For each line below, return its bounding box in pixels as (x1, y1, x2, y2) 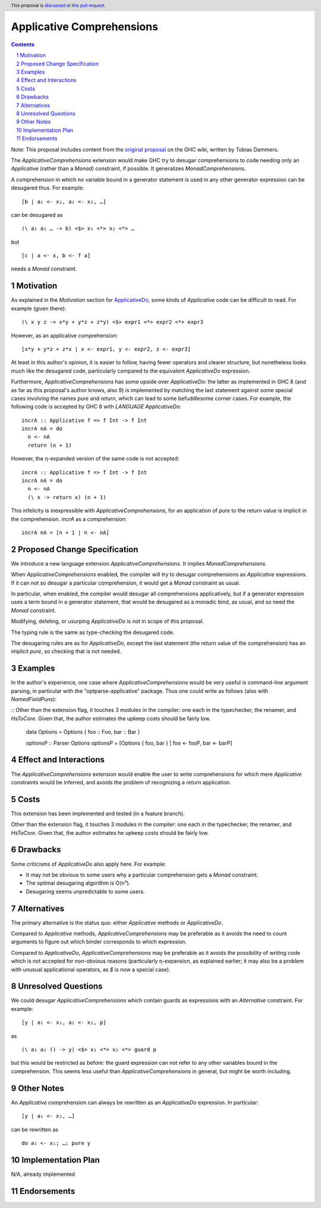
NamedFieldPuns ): (11, 696, 56, 703)
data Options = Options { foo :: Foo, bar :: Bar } (26, 728, 140, 736)
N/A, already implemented (11, 1171, 75, 1178)
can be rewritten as (11, 1126, 59, 1133)
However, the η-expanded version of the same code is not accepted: (11, 455, 180, 462)
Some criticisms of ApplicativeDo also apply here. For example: (11, 860, 166, 868)
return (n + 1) (27, 441, 72, 449)
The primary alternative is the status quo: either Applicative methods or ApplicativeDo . (11, 919, 223, 926)
